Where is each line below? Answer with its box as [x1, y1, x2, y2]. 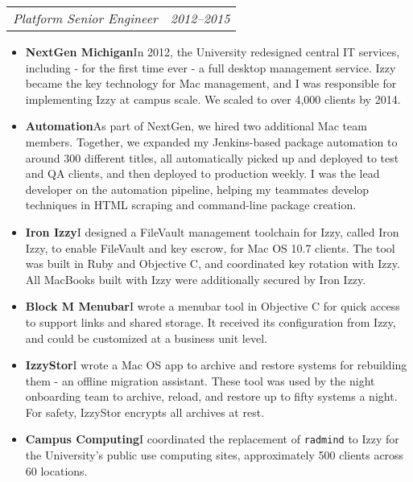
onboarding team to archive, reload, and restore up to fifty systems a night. [25, 388, 398, 405]
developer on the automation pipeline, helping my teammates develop [25, 180, 370, 197]
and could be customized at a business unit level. [25, 329, 267, 346]
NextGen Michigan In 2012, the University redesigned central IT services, [25, 43, 400, 60]
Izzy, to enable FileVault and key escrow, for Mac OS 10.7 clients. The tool [25, 239, 395, 256]
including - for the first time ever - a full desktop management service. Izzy [25, 59, 396, 76]
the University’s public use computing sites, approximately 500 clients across [25, 447, 404, 463]
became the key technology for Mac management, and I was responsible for [25, 75, 397, 92]
